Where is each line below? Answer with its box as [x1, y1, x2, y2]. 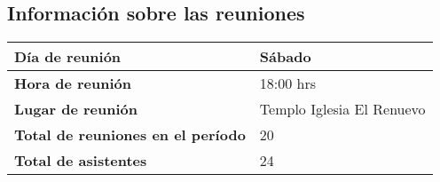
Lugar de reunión [14, 99, 137, 120]
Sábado [259, 46, 311, 67]
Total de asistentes [14, 150, 147, 171]
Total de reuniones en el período [14, 124, 246, 146]
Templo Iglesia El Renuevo [259, 99, 426, 120]
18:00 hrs [259, 73, 317, 94]
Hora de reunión [14, 73, 132, 94]
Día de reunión [14, 46, 122, 67]
